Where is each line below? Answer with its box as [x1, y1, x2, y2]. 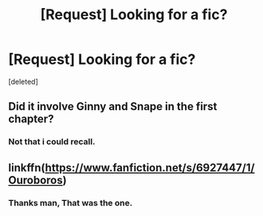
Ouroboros [8, 173, 63, 187]
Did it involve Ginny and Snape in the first [8, 100, 218, 113]
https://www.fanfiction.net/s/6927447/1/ [45, 161, 255, 175]
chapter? [8, 112, 54, 126]
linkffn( [8, 161, 45, 175]
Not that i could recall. [8, 136, 96, 147]
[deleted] [8, 77, 38, 86]
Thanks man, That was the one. [8, 197, 133, 208]
